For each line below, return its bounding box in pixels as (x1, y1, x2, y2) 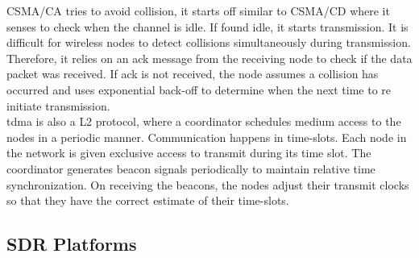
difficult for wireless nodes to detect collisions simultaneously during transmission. (6, 34, 411, 51)
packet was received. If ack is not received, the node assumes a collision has (6, 65, 379, 82)
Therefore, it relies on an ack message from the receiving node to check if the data (6, 49, 413, 66)
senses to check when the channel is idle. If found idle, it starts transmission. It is (6, 18, 409, 35)
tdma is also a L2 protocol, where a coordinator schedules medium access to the (6, 113, 401, 130)
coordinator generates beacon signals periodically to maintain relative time (6, 160, 375, 177)
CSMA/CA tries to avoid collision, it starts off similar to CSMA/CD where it (6, 2, 390, 19)
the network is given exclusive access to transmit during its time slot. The (6, 144, 371, 161)
